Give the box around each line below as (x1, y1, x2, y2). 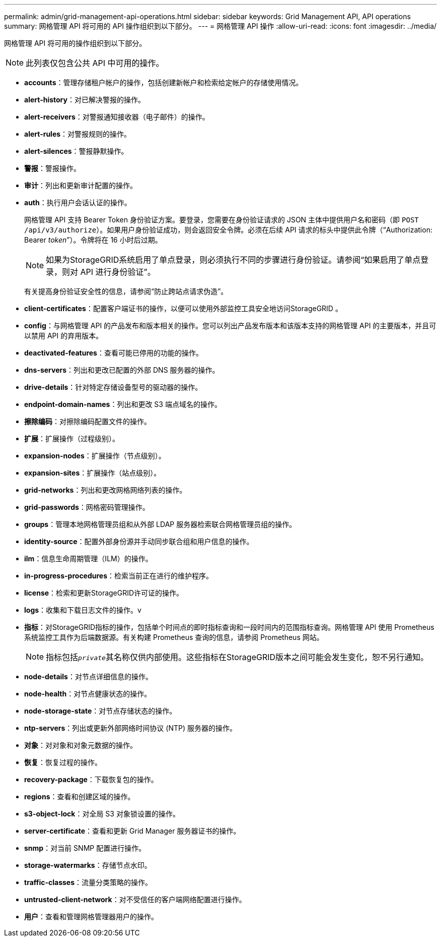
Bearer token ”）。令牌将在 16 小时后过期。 (24, 236, 162, 244)
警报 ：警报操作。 (24, 164, 81, 172)
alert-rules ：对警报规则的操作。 (24, 130, 131, 138)
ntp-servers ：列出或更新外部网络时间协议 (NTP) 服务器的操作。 (24, 724, 237, 732)
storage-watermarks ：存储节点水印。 (24, 861, 152, 869)
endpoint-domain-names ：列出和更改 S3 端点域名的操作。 (24, 400, 222, 408)
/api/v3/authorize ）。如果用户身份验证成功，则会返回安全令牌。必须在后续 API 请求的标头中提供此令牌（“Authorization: (24, 225, 432, 234)
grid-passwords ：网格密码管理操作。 (24, 503, 150, 511)
